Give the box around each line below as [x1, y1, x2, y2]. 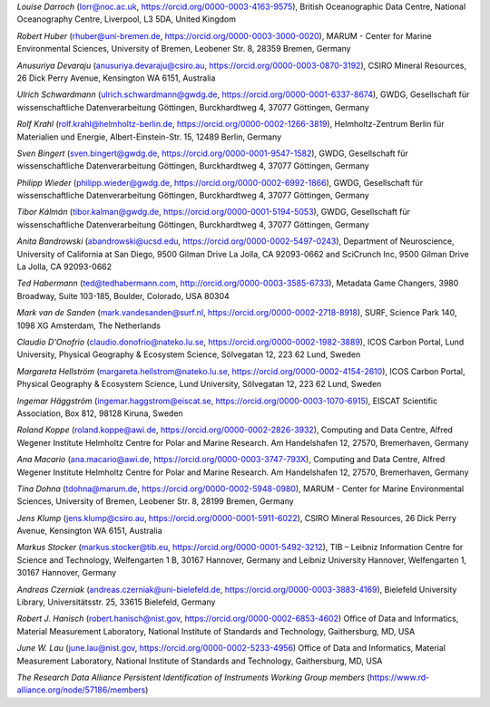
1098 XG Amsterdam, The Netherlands [16, 320, 162, 331]
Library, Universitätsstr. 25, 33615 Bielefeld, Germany [16, 596, 216, 607]
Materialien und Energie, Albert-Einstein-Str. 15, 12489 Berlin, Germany [16, 131, 282, 142]
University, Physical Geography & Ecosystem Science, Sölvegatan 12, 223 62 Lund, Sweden [16, 349, 361, 360]
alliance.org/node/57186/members [16, 684, 146, 695]
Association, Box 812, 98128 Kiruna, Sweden [16, 408, 183, 419]
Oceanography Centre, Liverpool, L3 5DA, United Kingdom [16, 14, 236, 24]
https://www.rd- [369, 672, 430, 683]
